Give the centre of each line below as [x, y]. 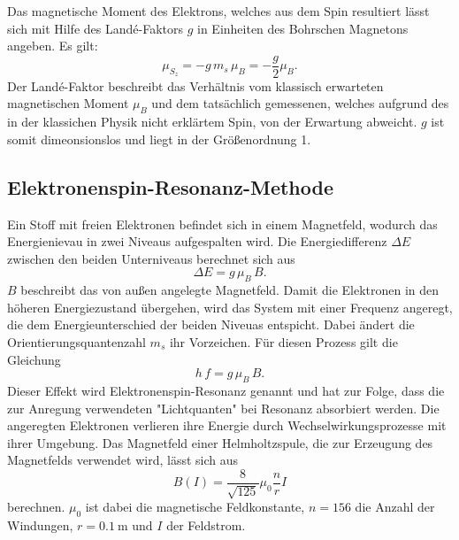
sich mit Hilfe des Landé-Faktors [95, 28]
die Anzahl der [395, 507]
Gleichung [34, 359]
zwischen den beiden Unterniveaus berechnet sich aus [151, 258]
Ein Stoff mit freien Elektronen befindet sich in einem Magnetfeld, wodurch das [222, 224]
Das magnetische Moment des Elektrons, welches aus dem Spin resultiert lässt [218, 11]
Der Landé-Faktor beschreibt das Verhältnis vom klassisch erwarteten [195, 85]
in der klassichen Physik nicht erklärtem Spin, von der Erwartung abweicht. [212, 122]
